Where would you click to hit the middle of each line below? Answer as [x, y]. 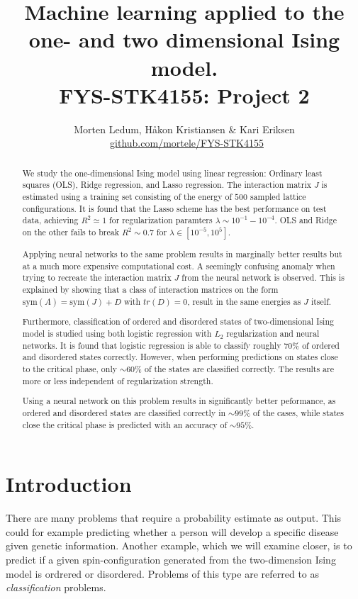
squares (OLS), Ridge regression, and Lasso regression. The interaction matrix [167, 185]
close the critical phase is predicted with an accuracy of [125, 424]
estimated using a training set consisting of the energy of [127, 196]
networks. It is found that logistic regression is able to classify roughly [152, 345]
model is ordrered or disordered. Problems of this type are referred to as [163, 573]
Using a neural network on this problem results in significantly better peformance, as [179, 401]
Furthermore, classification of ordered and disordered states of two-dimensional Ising [178, 321]
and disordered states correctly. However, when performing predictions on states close [180, 357]
